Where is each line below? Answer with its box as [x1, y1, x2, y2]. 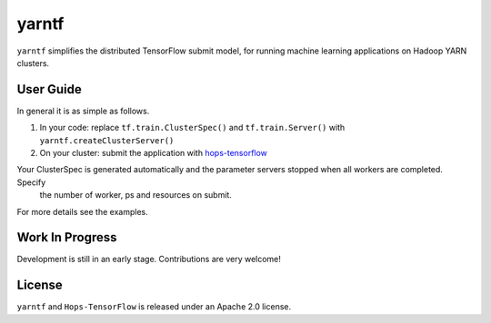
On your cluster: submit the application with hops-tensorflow [39, 148, 268, 159]
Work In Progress [16, 230, 117, 245]
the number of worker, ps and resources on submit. [39, 190, 232, 201]
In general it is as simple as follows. [16, 105, 150, 116]
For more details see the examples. [16, 206, 149, 217]
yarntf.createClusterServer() [39, 135, 175, 145]
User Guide [16, 82, 82, 97]
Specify [16, 177, 46, 188]
